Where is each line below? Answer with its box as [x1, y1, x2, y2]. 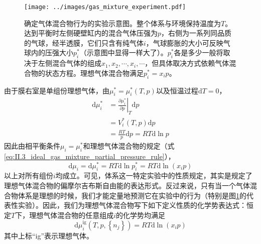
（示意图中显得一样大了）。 [79, 47, 168, 58]
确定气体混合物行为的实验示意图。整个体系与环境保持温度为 [24, 18, 221, 28]
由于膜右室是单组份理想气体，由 [4, 85, 109, 95]
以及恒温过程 [156, 85, 198, 95]
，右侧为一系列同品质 [161, 28, 232, 38]
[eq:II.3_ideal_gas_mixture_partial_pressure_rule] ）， [4, 151, 175, 161]
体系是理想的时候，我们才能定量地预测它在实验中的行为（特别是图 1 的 [18, 190, 246, 200]
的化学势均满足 [116, 209, 166, 220]
